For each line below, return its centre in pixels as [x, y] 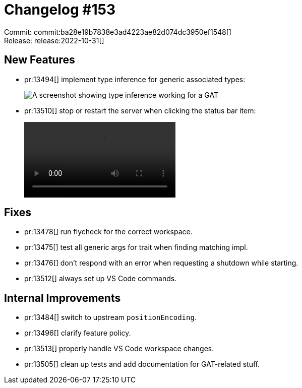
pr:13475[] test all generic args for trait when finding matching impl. [136, 247]
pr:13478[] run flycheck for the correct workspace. [108, 232]
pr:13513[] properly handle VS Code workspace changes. [119, 349]
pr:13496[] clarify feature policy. [78, 333]
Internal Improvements [63, 298]
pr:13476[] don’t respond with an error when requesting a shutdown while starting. [161, 263]
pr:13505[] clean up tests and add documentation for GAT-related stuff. [142, 364]
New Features [40, 60]
